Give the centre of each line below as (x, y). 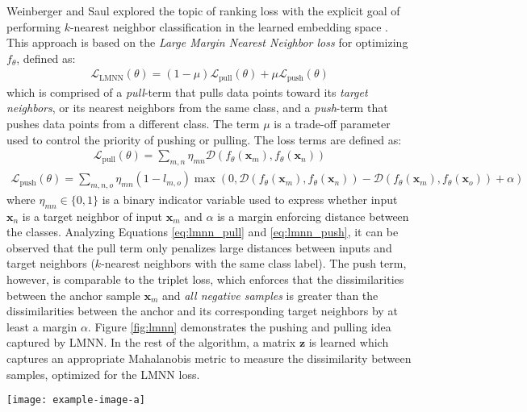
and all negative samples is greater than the (270, 295)
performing (33, 26)
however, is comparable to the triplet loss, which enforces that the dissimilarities (205, 279)
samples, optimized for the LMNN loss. (103, 374)
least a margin (42, 326)
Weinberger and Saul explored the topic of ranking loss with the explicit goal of (203, 10)
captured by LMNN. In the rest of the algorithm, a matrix (151, 342)
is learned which (349, 342)
